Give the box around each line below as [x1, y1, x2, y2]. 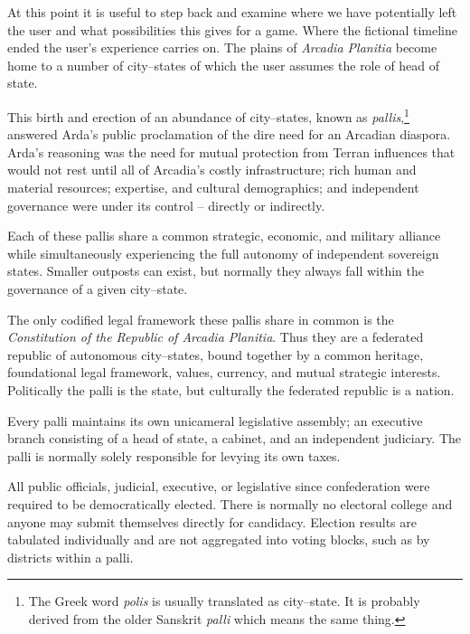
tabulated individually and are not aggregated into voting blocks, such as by [7, 530, 430, 549]
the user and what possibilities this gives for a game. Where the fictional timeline [7, 20, 457, 39]
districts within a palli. [7, 547, 134, 566]
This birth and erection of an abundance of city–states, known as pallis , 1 [7, 104, 409, 126]
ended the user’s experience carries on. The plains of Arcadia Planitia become [7, 38, 437, 57]
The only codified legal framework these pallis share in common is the [7, 309, 394, 328]
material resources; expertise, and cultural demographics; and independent [7, 178, 419, 196]
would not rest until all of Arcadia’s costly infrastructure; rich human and [7, 160, 417, 179]
